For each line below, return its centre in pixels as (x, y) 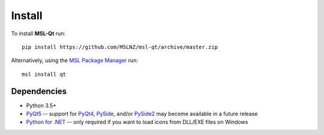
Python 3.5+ (41, 105)
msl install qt (44, 74)
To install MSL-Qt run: (38, 33)
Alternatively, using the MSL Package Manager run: (74, 60)
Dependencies (39, 91)
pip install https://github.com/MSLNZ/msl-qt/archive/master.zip (120, 47)
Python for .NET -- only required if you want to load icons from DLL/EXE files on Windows (137, 122)
